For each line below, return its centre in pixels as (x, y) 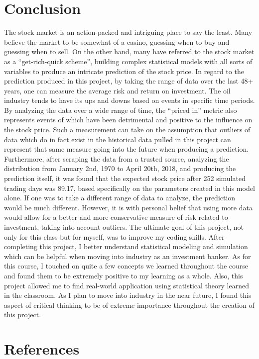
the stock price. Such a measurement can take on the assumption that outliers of (127, 130)
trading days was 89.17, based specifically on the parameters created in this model (129, 188)
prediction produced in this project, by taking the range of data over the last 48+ (129, 81)
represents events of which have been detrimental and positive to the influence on (128, 120)
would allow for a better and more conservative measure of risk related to (116, 217)
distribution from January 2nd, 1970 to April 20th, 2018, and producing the (120, 168)
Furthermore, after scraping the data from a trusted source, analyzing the (117, 158)
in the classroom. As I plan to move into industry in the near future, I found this (128, 295)
